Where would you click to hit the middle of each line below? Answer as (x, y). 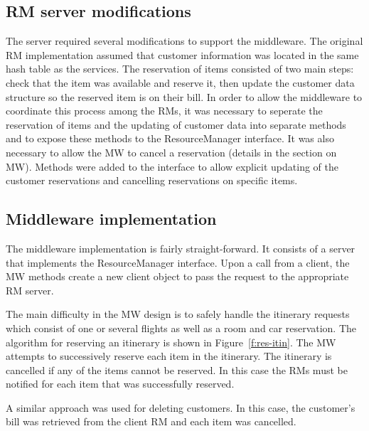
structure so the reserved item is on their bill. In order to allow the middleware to (184, 96)
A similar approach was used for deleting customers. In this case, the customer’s (181, 407)
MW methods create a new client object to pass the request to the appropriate (177, 276)
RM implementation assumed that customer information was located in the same (182, 54)
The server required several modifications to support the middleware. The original (184, 41)
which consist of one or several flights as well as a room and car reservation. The (181, 328)
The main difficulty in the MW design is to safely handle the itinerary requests (178, 314)
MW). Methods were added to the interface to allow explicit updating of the (172, 166)
